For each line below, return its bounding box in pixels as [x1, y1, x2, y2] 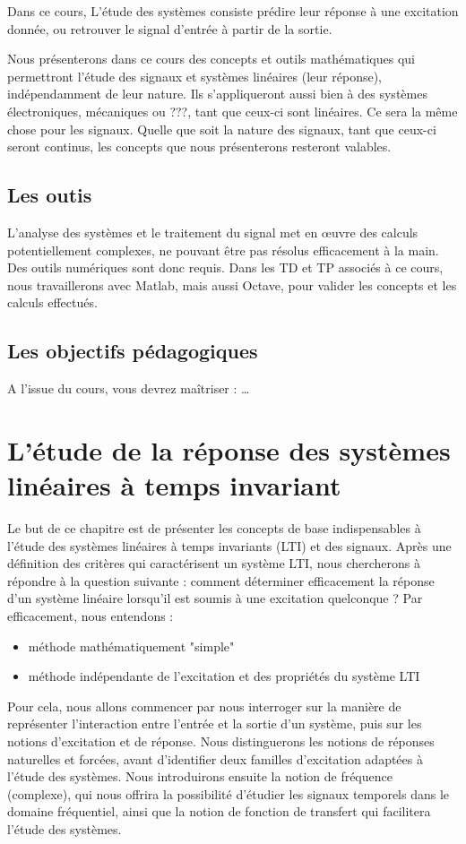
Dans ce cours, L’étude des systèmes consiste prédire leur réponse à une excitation [7, 2, 459, 20]
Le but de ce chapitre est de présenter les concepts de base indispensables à [7, 519, 421, 538]
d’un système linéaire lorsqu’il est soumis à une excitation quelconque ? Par [7, 589, 423, 607]
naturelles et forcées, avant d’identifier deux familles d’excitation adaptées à [7, 749, 423, 768]
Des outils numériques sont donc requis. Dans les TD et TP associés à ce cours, [7, 258, 444, 277]
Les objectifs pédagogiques [7, 337, 258, 365]
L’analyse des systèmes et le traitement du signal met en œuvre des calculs [7, 222, 419, 241]
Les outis [7, 181, 92, 209]
